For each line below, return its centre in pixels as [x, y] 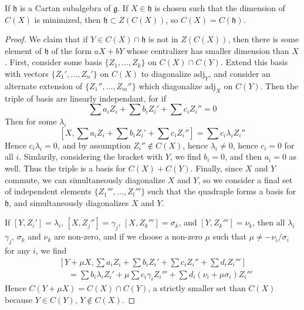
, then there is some [264, 39]
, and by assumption [94, 145]
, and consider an [239, 73]
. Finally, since [217, 168]
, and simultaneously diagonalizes [69, 202]
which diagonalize [170, 85]
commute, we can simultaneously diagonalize [85, 179]
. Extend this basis [254, 62]
